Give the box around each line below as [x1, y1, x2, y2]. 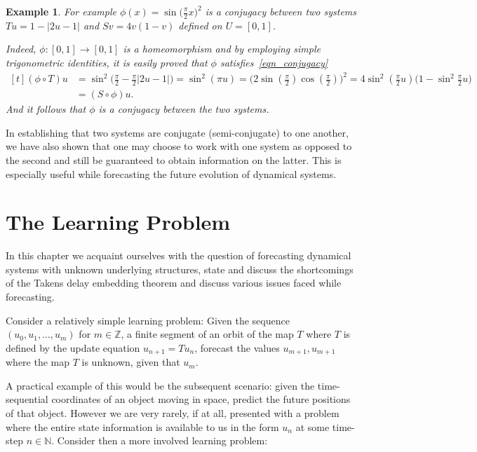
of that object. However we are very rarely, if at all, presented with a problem [6, 406, 340, 420]
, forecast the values [194, 340, 280, 355]
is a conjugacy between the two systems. [98, 102, 269, 116]
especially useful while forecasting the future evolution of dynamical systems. [6, 166, 337, 181]
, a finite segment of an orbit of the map [121, 327, 294, 341]
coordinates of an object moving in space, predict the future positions [51, 392, 351, 406]
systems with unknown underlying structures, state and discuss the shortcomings [6, 261, 354, 276]
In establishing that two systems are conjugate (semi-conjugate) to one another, [6, 125, 349, 139]
